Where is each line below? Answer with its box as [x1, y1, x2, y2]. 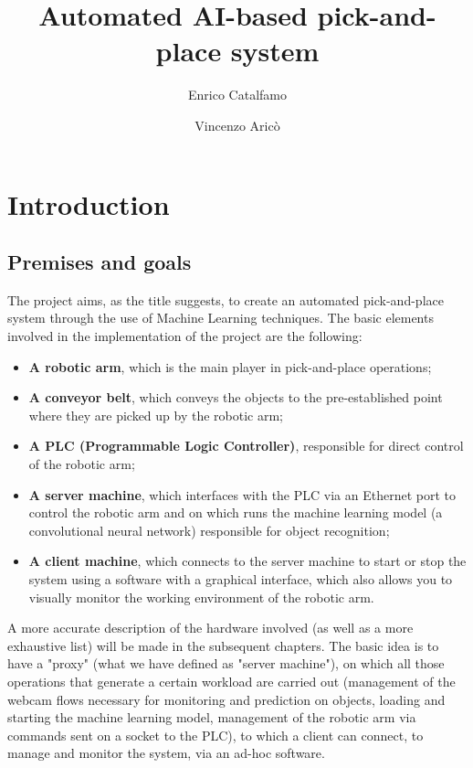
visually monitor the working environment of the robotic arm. [28, 587, 374, 606]
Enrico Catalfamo [188, 85, 287, 104]
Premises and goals [7, 248, 192, 276]
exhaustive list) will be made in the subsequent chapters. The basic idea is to [7, 635, 439, 655]
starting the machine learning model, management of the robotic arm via [7, 708, 416, 727]
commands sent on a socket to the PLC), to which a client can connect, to [7, 725, 424, 744]
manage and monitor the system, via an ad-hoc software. [7, 743, 325, 763]
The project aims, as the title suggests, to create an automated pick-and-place [7, 290, 444, 309]
